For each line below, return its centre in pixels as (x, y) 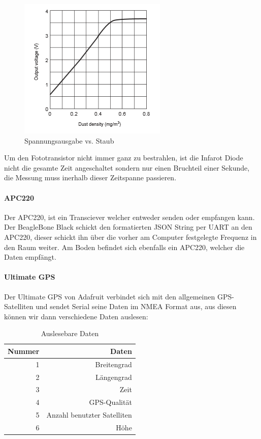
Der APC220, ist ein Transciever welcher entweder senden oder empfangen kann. (129, 217)
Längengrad (114, 377)
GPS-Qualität (110, 402)
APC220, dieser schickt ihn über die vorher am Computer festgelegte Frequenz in (130, 237)
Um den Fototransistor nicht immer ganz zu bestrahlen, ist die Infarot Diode (124, 158)
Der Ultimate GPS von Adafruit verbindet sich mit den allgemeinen (110, 296)
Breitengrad (113, 364)
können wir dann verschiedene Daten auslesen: (76, 316)
